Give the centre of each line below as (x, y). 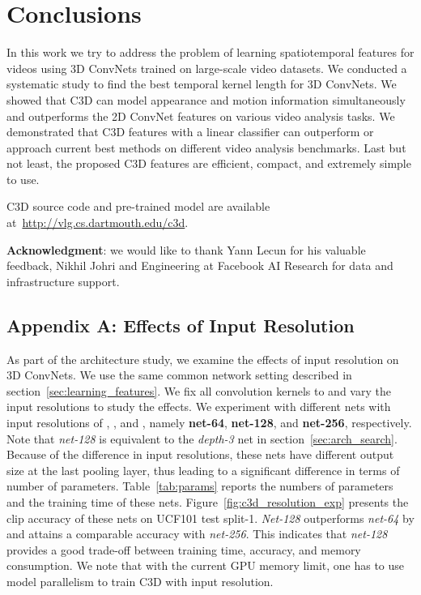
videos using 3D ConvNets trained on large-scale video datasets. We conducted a (207, 68)
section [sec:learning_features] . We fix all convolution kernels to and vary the (199, 390)
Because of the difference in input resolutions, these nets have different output (200, 454)
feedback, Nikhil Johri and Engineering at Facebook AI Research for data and (200, 265)
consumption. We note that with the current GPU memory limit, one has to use (206, 565)
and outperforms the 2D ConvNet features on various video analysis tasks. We (201, 116)
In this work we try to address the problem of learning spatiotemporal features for (210, 52)
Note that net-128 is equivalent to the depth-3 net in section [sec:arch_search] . (202, 438)
